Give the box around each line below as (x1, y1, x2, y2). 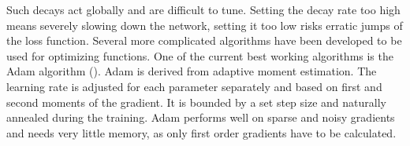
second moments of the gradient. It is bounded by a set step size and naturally (6, 93, 386, 110)
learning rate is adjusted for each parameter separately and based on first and (6, 78, 382, 94)
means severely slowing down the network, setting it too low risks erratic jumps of (6, 16, 403, 33)
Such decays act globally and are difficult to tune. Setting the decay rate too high (6, 2, 401, 17)
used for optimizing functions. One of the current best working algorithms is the (6, 47, 393, 64)
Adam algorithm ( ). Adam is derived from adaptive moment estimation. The (6, 63, 377, 79)
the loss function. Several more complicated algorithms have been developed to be (6, 32, 402, 49)
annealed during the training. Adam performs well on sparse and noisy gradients (6, 109, 395, 126)
